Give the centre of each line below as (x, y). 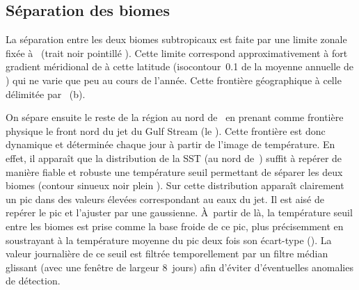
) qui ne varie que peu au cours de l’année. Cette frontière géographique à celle (174, 80)
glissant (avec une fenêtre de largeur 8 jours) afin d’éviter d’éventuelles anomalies (179, 267)
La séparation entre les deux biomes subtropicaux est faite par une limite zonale (176, 39)
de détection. (33, 281)
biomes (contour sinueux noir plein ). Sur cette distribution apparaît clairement (175, 185)
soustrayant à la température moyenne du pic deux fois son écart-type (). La (169, 240)
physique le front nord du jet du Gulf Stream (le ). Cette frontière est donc (166, 130)
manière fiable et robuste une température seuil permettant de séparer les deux (174, 171)
